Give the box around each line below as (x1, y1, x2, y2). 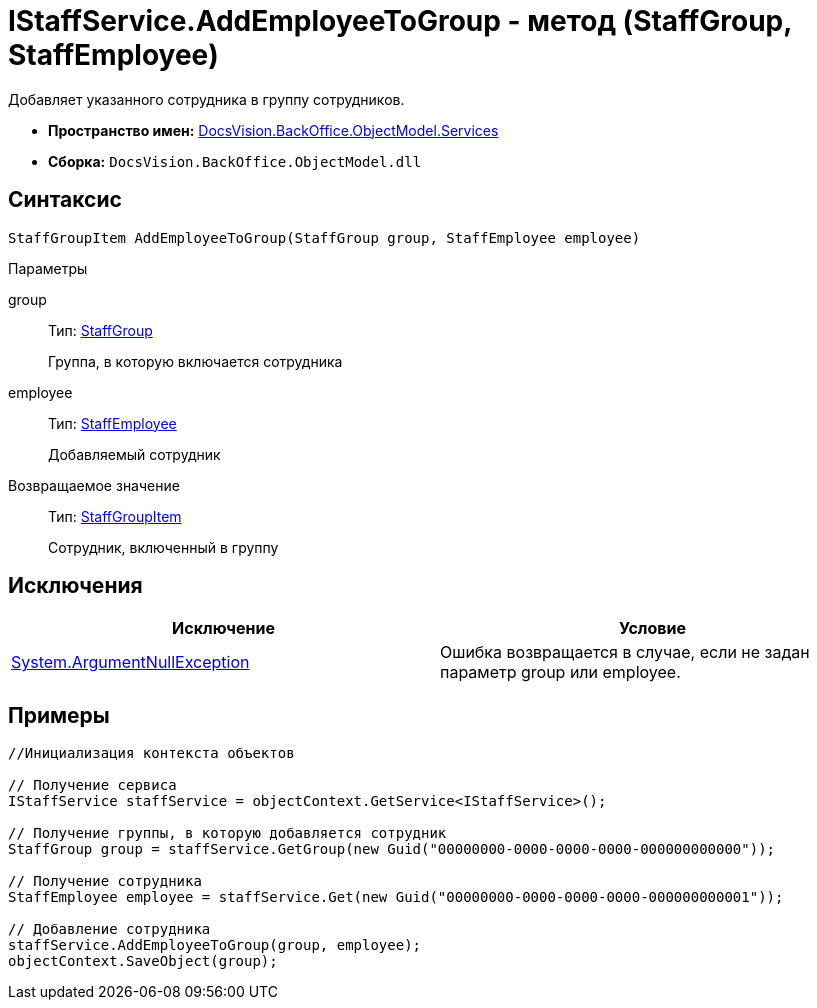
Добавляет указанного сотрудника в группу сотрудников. (8, 90, 405, 108)
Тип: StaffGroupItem (48, 507, 182, 525)
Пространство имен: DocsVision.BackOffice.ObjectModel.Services (48, 121, 499, 139)
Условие (619, 618, 686, 639)
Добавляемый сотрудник (48, 445, 221, 463)
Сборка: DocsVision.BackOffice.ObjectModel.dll (48, 152, 422, 170)
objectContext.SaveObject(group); (8, 953, 278, 970)
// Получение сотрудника (8, 873, 202, 890)
